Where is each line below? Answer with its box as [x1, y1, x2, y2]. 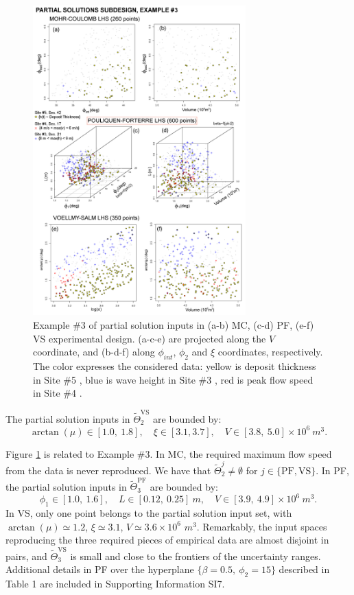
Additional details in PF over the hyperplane [5, 562, 194, 576]
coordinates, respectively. [217, 345, 323, 359]
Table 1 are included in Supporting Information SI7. [5, 576, 225, 591]
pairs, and [5, 548, 47, 563]
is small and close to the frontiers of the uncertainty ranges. [70, 548, 321, 563]
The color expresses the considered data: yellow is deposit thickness [33, 359, 316, 373]
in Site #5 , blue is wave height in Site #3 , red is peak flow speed [33, 372, 314, 386]
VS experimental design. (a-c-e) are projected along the [33, 331, 266, 345]
